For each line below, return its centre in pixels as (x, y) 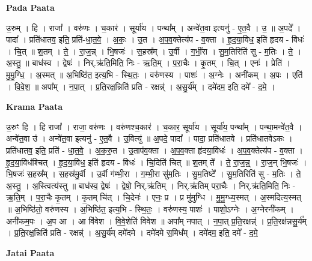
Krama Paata (34, 106)
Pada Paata (30, 7)
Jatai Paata (30, 252)
